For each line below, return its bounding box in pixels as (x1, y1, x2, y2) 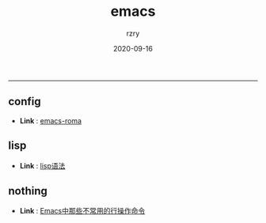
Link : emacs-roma (19, 115, 82, 125)
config (8, 95, 41, 108)
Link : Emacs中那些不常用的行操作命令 (19, 206, 146, 216)
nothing (8, 184, 47, 198)
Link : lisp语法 (19, 161, 66, 170)
